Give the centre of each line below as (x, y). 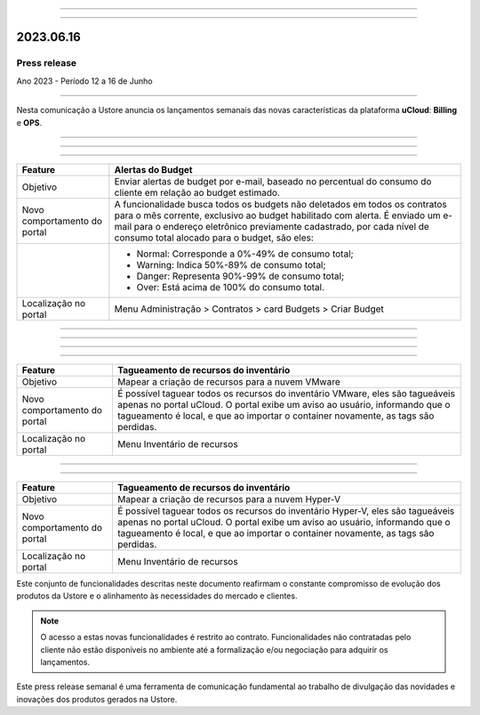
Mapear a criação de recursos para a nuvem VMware (229, 381)
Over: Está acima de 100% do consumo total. (230, 287)
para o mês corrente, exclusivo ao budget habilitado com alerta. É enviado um (277, 215)
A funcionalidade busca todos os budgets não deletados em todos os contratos (281, 204)
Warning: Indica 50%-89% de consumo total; (231, 264)
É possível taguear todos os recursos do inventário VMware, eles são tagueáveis (286, 394)
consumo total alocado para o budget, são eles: (214, 238)
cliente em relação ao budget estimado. (197, 192)
